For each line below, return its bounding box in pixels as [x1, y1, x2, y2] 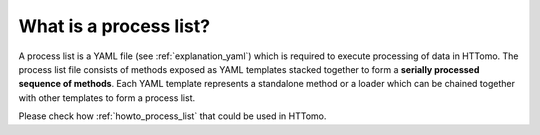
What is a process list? [18, 15, 210, 37]
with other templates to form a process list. [18, 91, 195, 104]
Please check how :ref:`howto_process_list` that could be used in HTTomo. [18, 110, 327, 122]
